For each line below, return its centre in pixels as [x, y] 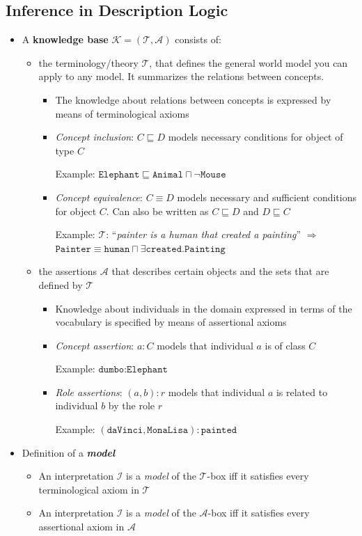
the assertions [68, 271]
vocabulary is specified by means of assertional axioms [171, 322]
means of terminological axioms [122, 113]
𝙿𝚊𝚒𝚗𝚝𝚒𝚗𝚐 [205, 249]
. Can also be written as [157, 211]
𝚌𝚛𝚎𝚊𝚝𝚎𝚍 [164, 249]
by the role [131, 405]
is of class [285, 345]
